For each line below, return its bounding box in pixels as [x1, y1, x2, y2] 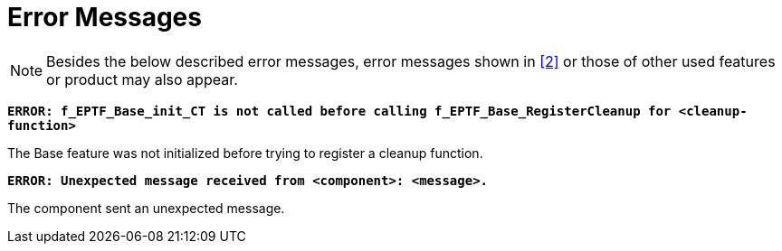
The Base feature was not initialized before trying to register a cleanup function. [7, 144, 483, 161]
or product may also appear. [46, 70, 238, 88]
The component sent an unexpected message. [7, 200, 285, 216]
